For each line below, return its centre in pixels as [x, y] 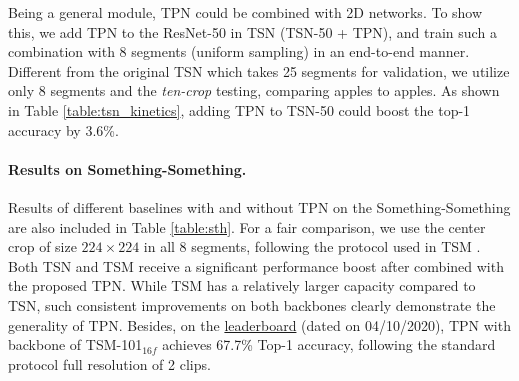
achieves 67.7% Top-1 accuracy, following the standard [329, 344]
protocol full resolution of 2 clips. [109, 363]
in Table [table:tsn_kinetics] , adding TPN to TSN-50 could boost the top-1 [239, 109]
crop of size [42, 246]
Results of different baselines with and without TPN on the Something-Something [259, 206]
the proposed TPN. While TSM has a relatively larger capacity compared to [242, 285]
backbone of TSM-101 [75, 344]
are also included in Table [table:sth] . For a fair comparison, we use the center [247, 226]
